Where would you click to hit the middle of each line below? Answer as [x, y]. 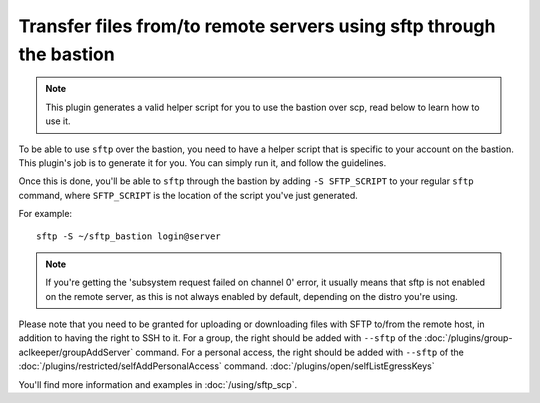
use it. [58, 121]
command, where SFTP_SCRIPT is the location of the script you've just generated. [188, 195]
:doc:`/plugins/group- [468, 338]
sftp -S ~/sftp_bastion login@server [129, 236]
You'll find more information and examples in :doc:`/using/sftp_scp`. [158, 384]
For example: [45, 214]
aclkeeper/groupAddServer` [76, 352]
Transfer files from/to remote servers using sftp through [257, 26]
